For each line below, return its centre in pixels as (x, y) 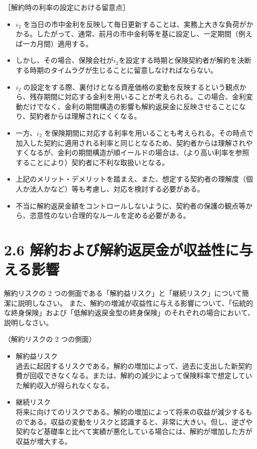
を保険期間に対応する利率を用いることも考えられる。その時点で (149, 132)
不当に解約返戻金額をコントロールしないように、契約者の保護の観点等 (131, 205)
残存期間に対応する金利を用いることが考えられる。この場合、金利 (138, 97)
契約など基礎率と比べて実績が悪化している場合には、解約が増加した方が (134, 431)
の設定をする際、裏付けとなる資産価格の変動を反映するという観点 (131, 87)
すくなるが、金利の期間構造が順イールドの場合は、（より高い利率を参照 (132, 152)
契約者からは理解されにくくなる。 (85, 116)
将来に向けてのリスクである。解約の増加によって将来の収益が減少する (130, 411)
